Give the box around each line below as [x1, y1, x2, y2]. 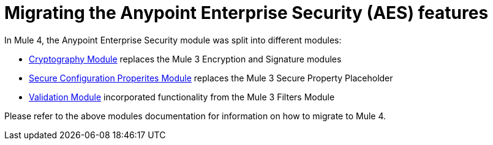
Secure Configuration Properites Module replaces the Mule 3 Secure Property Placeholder [29, 72, 393, 83]
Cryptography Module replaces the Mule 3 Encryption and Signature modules [29, 53, 342, 64]
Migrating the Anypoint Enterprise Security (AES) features [4, 2, 489, 23]
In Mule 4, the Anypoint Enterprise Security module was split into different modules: [4, 34, 342, 45]
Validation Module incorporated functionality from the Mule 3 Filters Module [29, 91, 335, 102]
